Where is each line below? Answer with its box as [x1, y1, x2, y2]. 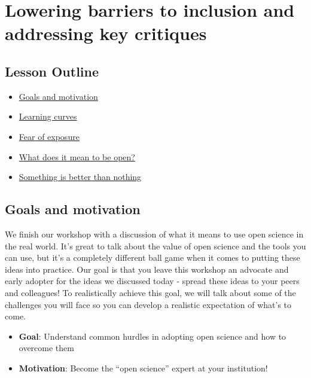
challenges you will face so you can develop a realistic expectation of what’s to [5, 298, 292, 310]
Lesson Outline [5, 62, 99, 80]
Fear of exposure [19, 130, 80, 142]
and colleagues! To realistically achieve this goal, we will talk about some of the [5, 286, 296, 298]
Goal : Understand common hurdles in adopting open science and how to [19, 330, 286, 342]
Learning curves [19, 110, 77, 123]
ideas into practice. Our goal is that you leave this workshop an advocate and [5, 263, 289, 275]
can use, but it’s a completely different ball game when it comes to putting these [5, 251, 300, 264]
